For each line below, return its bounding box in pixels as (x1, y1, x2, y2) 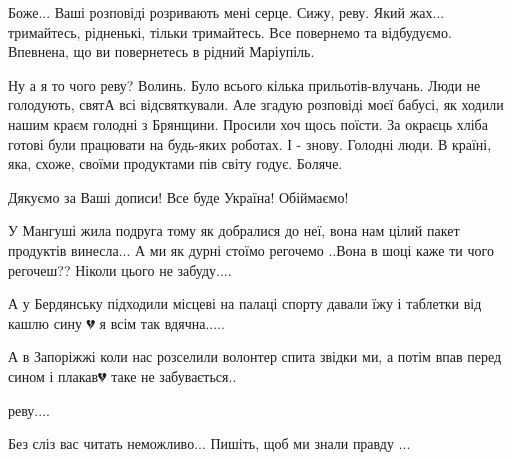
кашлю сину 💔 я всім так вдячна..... (8, 312, 225, 333)
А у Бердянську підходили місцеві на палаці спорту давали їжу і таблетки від (8, 293, 482, 314)
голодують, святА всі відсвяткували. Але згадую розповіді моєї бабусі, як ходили (8, 94, 504, 115)
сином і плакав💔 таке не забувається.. (8, 365, 237, 386)
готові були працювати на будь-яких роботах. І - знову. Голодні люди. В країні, (8, 133, 492, 154)
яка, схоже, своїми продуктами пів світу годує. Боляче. (8, 153, 343, 174)
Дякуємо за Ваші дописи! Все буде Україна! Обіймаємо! (8, 186, 349, 207)
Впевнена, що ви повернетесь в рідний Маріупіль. (8, 41, 315, 62)
